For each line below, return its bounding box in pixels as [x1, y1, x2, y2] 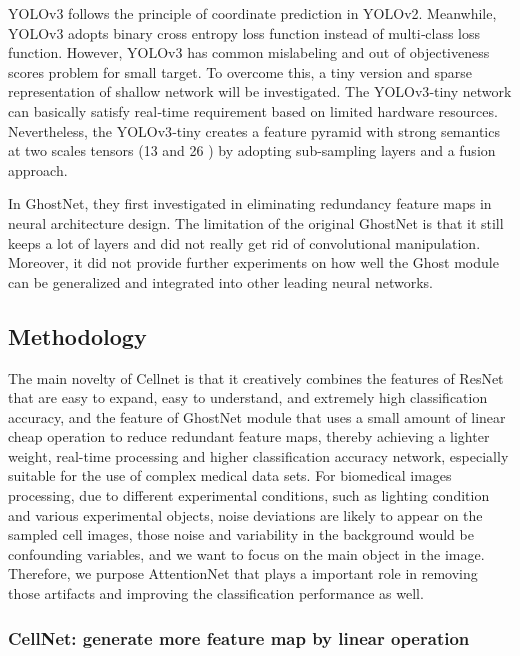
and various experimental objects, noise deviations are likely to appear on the [8, 504, 483, 525]
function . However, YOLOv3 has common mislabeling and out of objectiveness [8, 42, 490, 63]
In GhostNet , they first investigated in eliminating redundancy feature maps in [8, 193, 492, 214]
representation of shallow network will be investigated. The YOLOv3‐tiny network [8, 81, 512, 102]
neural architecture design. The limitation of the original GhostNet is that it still [8, 212, 504, 233]
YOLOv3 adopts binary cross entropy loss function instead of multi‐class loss [8, 22, 481, 43]
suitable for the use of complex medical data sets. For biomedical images [8, 465, 452, 486]
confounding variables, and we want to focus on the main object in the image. [8, 543, 485, 564]
